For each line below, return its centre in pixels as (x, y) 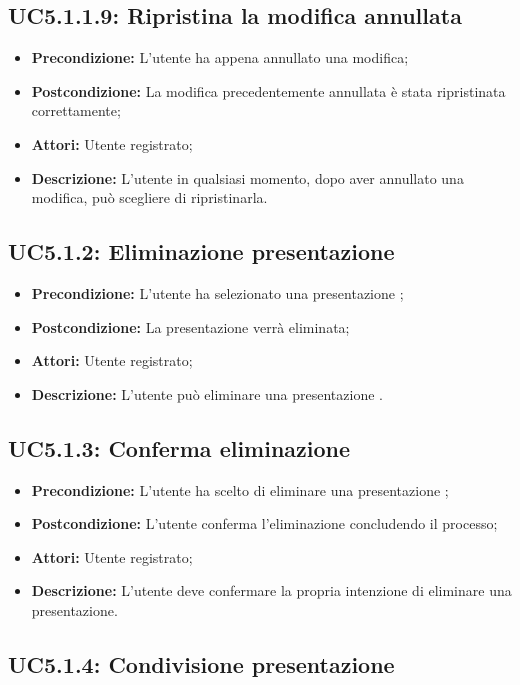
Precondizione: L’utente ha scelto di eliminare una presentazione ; (240, 489)
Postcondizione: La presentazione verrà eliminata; (190, 326)
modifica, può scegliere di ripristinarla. (149, 197)
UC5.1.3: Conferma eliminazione (179, 447)
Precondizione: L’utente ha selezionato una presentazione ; (217, 292)
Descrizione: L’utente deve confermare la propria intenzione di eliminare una (271, 590)
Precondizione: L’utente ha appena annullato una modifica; (220, 57)
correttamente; (76, 110)
